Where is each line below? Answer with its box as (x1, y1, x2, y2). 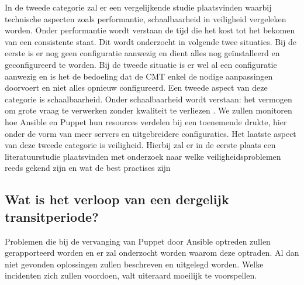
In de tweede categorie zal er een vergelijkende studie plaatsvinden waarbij (5, 1, 272, 13)
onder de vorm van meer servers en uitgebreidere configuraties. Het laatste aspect (5, 127, 296, 139)
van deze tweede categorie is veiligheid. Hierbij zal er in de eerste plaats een (5, 139, 276, 151)
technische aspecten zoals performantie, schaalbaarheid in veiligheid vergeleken (5, 12, 286, 25)
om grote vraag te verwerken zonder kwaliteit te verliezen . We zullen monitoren (5, 104, 292, 116)
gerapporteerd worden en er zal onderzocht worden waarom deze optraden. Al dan (5, 246, 299, 259)
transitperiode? (5, 207, 99, 225)
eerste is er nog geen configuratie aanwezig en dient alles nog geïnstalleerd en (5, 47, 280, 59)
